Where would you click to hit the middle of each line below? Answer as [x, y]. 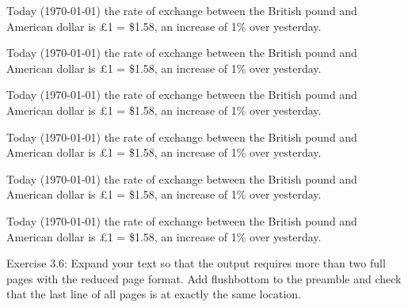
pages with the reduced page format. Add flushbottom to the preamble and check [204, 278]
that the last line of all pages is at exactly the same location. [154, 294]
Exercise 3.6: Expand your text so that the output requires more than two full [196, 263]
